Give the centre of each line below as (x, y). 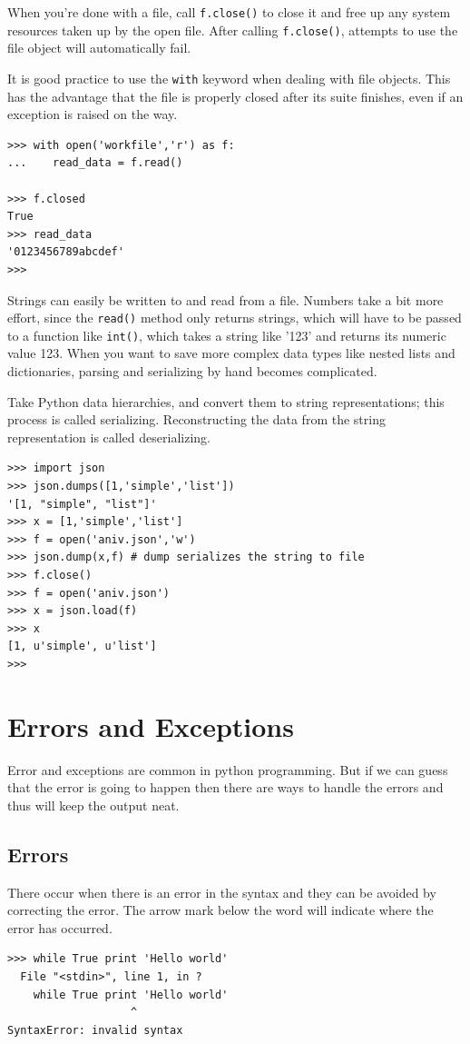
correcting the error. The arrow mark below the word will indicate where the (220, 910)
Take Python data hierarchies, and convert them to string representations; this (226, 401)
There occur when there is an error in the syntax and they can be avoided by (222, 892)
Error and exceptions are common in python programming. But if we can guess (228, 769)
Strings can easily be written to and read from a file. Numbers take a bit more (225, 299)
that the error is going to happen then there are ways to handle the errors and (225, 787)
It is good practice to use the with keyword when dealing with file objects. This (229, 78)
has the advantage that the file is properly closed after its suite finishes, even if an (235, 96)
